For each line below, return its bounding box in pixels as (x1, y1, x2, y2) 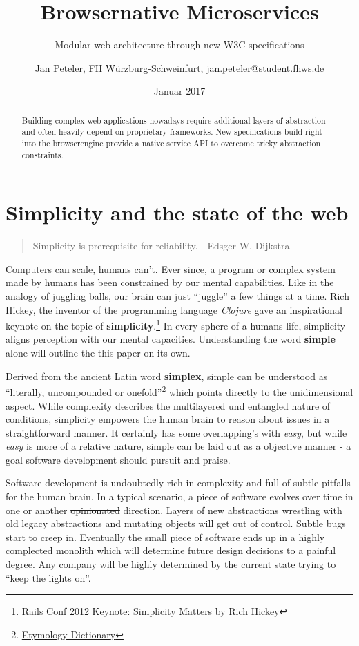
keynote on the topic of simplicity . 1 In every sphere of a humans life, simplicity (6, 316, 346, 332)
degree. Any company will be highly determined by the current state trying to (6, 557, 336, 571)
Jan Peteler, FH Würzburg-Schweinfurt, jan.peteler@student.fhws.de (35, 60, 324, 75)
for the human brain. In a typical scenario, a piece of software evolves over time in (6, 489, 353, 504)
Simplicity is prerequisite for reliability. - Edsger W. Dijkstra (32, 238, 290, 253)
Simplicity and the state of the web (6, 198, 349, 227)
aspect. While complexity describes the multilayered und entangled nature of (6, 398, 331, 412)
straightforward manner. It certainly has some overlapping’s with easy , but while (6, 425, 347, 439)
